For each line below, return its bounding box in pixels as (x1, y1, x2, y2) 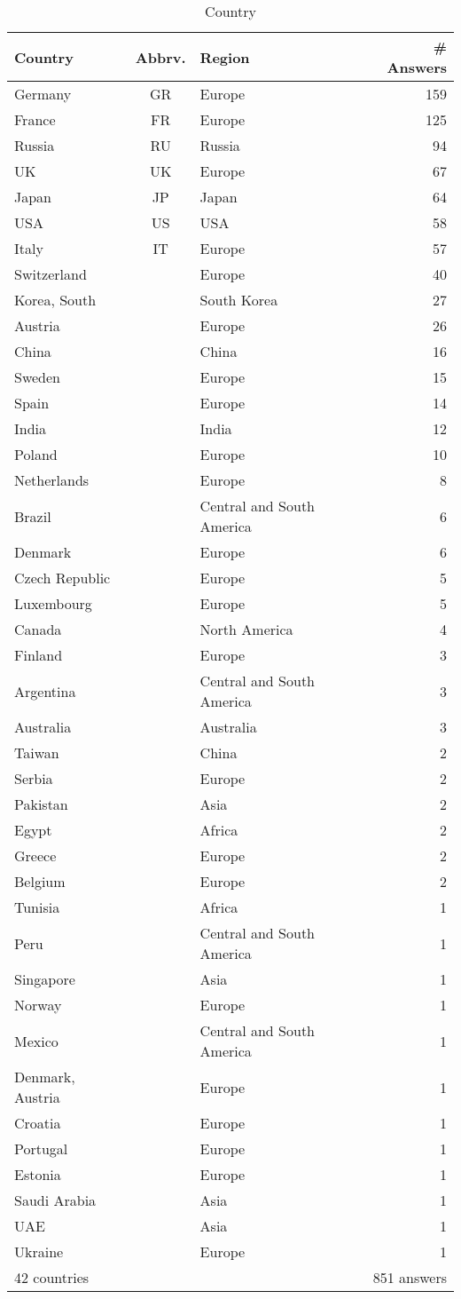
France (14, 109, 56, 130)
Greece (14, 845, 57, 866)
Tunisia (14, 897, 60, 917)
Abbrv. (135, 46, 186, 67)
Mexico (14, 1030, 59, 1051)
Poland (14, 444, 58, 464)
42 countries (14, 1267, 90, 1287)
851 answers (372, 1267, 447, 1287)
